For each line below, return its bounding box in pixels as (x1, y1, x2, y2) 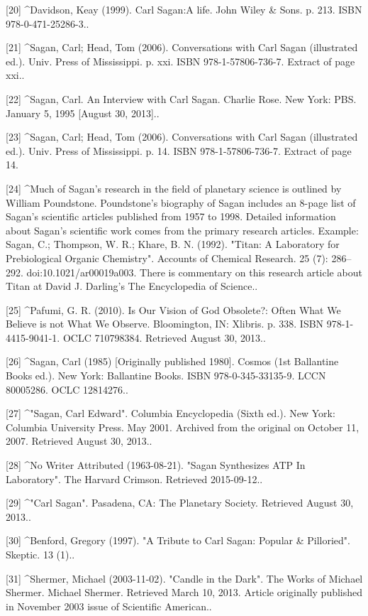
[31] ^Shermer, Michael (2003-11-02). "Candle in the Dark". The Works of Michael (6, 571, 363, 585)
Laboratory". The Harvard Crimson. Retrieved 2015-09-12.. (6, 471, 263, 486)
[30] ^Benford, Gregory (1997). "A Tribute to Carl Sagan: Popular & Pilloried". (6, 533, 350, 548)
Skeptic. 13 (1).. (6, 547, 75, 561)
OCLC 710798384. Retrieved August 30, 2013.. (62, 330, 266, 345)
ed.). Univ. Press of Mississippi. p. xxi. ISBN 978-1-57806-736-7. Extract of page (6, 53, 355, 68)
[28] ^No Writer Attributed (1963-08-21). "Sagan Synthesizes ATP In (6, 458, 306, 472)
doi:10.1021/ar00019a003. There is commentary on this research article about (26, 264, 362, 279)
